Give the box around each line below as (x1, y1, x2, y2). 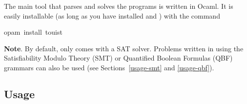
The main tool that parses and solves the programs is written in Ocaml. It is (4, 1, 233, 11)
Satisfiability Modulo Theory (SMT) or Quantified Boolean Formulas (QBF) (4, 53, 233, 63)
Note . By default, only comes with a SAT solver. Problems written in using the (4, 43, 244, 53)
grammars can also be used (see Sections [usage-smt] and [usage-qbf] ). (4, 62, 214, 72)
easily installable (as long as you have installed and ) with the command (4, 10, 220, 21)
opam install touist (4, 27, 62, 37)
